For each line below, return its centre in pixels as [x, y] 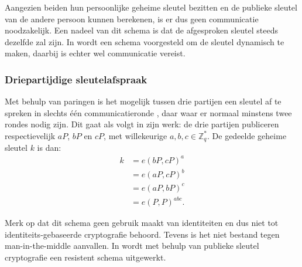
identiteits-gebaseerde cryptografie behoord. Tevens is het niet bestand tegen [142, 234]
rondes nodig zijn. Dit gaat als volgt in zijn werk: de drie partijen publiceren [142, 124]
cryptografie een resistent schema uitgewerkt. [85, 257]
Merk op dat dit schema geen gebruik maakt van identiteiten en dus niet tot [142, 223]
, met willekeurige [135, 135]
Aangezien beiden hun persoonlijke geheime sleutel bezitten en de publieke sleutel [151, 7]
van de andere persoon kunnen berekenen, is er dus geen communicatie [132, 18]
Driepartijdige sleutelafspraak [76, 79]
